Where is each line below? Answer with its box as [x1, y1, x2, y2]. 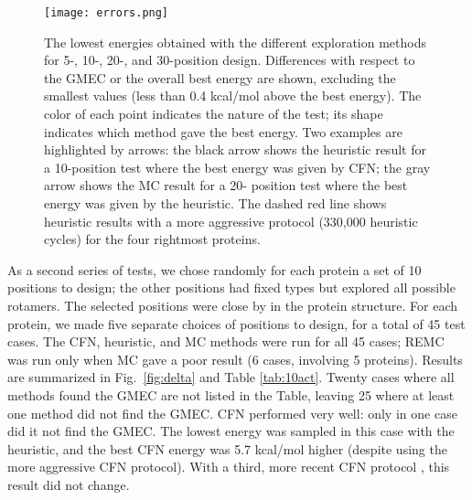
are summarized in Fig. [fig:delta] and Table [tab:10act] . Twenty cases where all [7, 367, 455, 387]
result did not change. [7, 474, 130, 494]
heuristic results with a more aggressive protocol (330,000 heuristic [44, 211, 418, 230]
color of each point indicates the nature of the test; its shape [44, 104, 383, 123]
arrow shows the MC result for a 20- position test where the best [44, 176, 408, 195]
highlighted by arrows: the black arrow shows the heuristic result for [44, 140, 426, 159]
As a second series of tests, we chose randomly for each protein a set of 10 [7, 260, 422, 279]
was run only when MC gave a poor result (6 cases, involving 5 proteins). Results [7, 349, 463, 368]
